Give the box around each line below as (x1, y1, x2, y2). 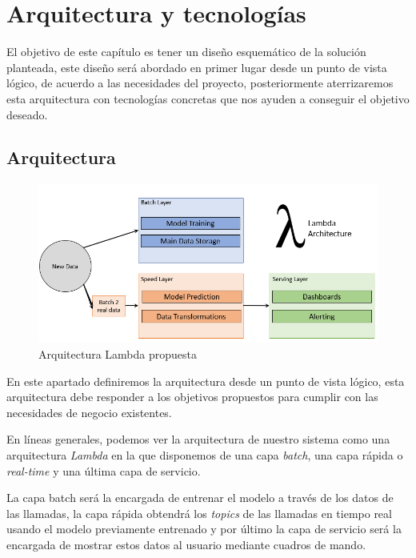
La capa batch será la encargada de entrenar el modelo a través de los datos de (6, 489, 394, 506)
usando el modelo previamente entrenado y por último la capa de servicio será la (6, 520, 402, 537)
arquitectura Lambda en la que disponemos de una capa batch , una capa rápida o (6, 446, 403, 463)
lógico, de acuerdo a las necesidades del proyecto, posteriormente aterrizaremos (6, 74, 394, 91)
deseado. (6, 106, 48, 122)
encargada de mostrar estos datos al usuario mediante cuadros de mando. (6, 536, 366, 552)
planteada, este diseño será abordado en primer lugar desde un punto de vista (6, 58, 387, 75)
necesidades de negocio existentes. (6, 403, 172, 420)
